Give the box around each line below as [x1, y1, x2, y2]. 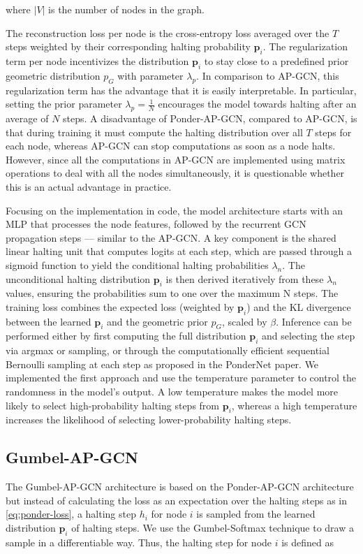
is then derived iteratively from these [165, 271, 324, 286]
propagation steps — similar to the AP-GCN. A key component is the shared [6, 230, 336, 245]
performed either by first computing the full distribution [6, 328, 246, 343]
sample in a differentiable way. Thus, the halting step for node [6, 534, 272, 549]
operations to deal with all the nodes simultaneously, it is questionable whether [6, 166, 345, 180]
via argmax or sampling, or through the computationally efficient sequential [6, 343, 329, 358]
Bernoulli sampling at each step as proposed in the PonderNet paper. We [6, 356, 319, 371]
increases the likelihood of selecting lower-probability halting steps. [6, 412, 292, 427]
